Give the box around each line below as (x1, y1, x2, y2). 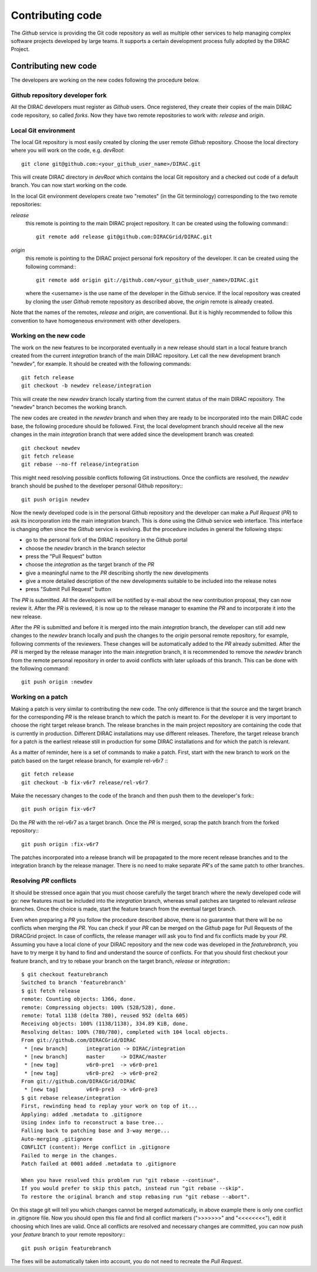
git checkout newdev (21, 445, 80, 451)
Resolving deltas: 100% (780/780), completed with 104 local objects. (21, 1029, 229, 1035)
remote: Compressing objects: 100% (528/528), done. (21, 1004, 176, 1011)
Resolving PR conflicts (11, 877, 76, 885)
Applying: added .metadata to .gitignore (21, 1111, 142, 1117)
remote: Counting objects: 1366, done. (21, 996, 136, 1003)
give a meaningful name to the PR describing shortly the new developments (25, 569, 209, 576)
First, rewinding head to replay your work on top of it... (21, 1103, 198, 1110)
